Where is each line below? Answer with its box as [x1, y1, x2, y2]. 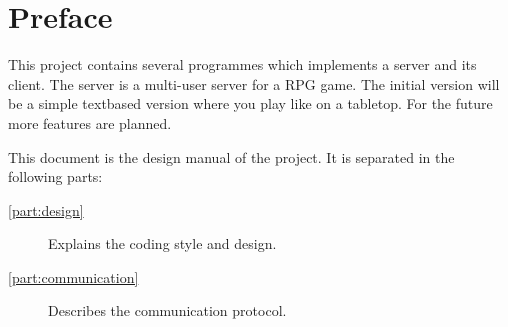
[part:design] [8, 199, 84, 220]
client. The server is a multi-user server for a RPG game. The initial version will [8, 73, 500, 94]
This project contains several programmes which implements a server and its [8, 54, 477, 75]
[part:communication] [8, 266, 139, 287]
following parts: [8, 166, 103, 187]
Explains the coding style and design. [48, 233, 277, 254]
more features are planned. [8, 112, 172, 133]
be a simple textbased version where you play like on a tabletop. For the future [8, 93, 493, 114]
